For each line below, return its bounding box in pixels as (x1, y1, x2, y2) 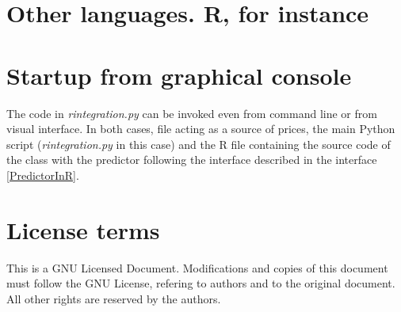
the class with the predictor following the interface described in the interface (6, 151, 377, 168)
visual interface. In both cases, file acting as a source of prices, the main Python (6, 120, 395, 137)
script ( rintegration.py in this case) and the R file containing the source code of (6, 135, 391, 152)
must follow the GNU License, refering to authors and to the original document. (6, 275, 395, 291)
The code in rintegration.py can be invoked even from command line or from (6, 105, 377, 121)
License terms (6, 213, 160, 245)
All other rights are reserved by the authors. (6, 290, 221, 306)
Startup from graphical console (6, 59, 352, 91)
